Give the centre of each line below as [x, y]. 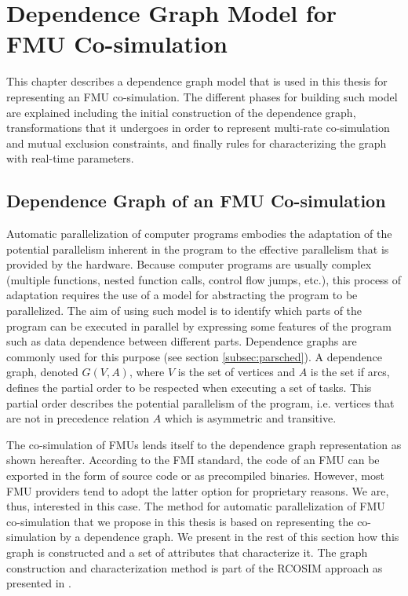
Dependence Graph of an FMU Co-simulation [196, 201]
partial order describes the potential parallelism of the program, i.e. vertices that [200, 402]
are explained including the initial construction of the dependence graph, [181, 112]
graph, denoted [42, 372]
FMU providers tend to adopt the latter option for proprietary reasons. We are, [198, 490]
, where [147, 372]
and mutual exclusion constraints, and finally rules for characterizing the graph [197, 143]
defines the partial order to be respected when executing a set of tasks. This [189, 388]
